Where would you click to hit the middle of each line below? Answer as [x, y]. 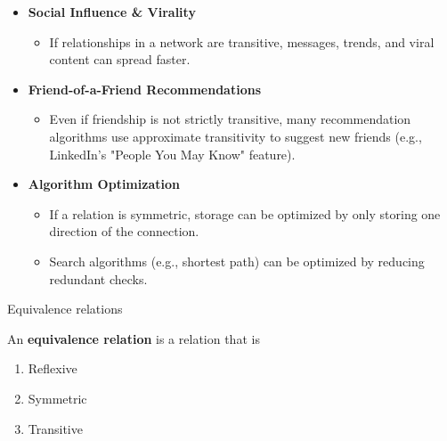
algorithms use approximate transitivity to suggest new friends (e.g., [236, 136]
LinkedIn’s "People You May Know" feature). [172, 154]
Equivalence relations [65, 309]
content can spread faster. [120, 59]
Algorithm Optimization [104, 184]
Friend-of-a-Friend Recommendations [145, 89]
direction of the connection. [124, 231]
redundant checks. [98, 278]
